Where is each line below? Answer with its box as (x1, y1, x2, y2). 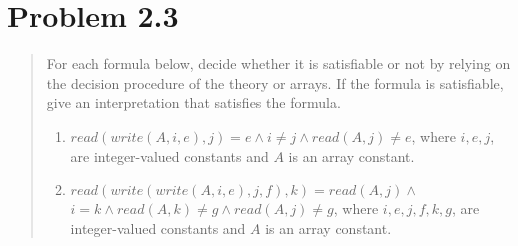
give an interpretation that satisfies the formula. (46, 92, 341, 113)
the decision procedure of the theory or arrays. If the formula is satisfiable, (46, 72, 504, 93)
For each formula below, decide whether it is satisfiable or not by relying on (46, 53, 511, 74)
